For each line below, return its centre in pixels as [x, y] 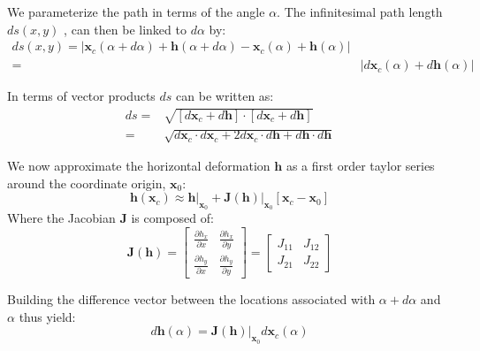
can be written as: [225, 96]
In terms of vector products [81, 96]
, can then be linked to [125, 29]
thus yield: [47, 316]
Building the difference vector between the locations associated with [191, 299]
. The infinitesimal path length [360, 11]
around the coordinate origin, [87, 183]
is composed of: [172, 218]
